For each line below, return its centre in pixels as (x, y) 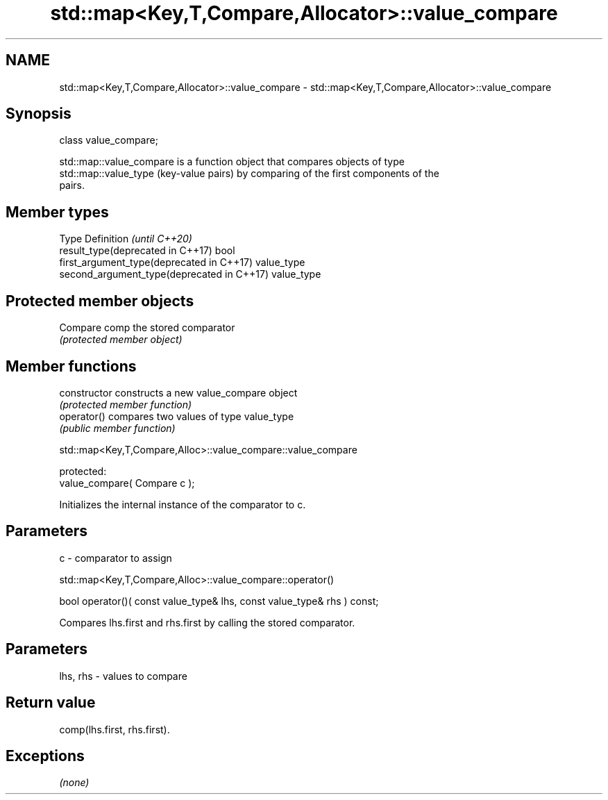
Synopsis (39, 114)
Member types (57, 212)
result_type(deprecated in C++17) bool (147, 251)
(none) (74, 783)
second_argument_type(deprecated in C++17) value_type (190, 274)
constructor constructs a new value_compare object (178, 392)
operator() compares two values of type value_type (177, 416)
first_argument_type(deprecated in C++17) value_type (182, 262)
